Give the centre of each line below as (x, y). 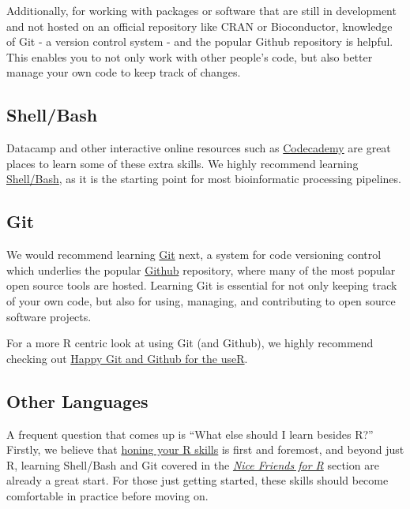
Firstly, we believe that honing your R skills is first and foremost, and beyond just (205, 449)
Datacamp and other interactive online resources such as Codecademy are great (199, 148)
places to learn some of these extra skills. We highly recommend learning (182, 163)
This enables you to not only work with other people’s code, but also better (190, 56)
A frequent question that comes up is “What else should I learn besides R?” (190, 434)
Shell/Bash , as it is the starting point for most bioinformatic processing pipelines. (204, 179)
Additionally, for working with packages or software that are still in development (201, 10)
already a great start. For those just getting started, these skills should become (197, 480)
